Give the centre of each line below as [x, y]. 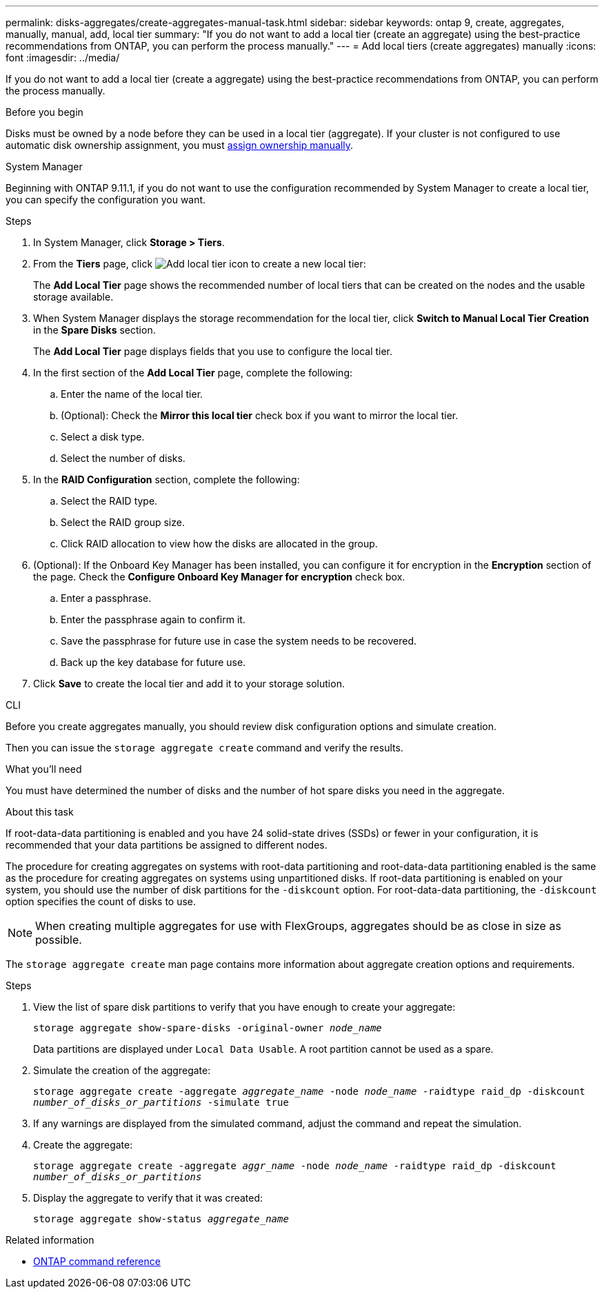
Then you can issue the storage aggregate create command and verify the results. [204, 748]
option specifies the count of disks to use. [101, 901]
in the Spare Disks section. [94, 330]
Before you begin [44, 112]
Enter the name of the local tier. [132, 394]
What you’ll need [44, 769]
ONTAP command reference [97, 1261]
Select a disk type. [103, 437]
